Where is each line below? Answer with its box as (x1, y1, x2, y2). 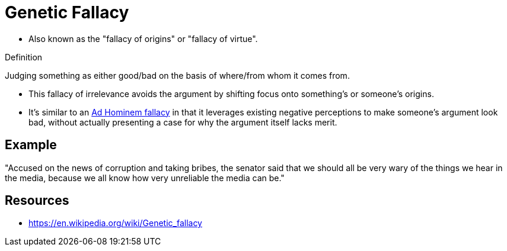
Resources (5, 193, 69, 208)
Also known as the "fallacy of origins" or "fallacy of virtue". (28, 33, 258, 44)
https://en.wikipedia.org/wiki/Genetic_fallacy (28, 218, 202, 229)
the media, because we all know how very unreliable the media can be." (5, 172, 285, 183)
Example (5, 137, 57, 153)
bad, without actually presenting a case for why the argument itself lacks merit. (28, 117, 337, 127)
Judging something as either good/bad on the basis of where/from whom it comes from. (5, 70, 350, 81)
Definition (5, 52, 43, 62)
